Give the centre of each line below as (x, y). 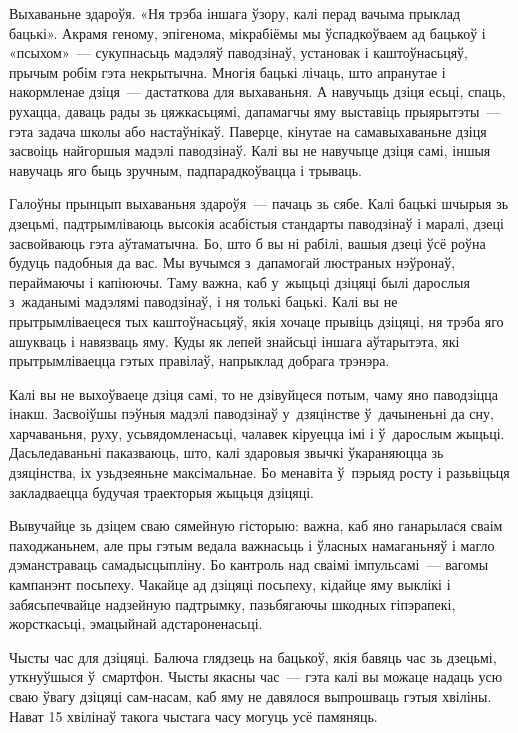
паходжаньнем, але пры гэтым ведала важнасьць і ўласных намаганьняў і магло (252, 544)
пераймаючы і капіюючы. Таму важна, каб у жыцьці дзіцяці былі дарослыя (239, 281)
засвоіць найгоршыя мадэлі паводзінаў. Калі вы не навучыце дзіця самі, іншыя (250, 150)
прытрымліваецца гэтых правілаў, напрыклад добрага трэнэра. (199, 360)
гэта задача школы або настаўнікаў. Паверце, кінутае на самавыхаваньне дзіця (248, 130)
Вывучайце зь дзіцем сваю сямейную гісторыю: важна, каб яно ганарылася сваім (256, 525)
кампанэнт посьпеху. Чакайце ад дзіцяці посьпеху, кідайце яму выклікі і (230, 584)
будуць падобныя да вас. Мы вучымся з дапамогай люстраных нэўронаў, (232, 262)
